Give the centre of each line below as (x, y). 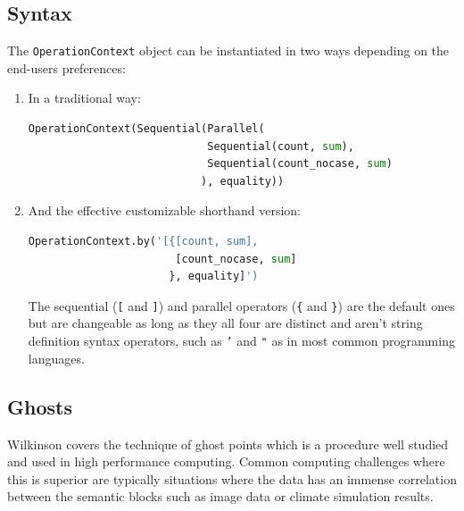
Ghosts (40, 406)
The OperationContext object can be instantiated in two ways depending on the (228, 50)
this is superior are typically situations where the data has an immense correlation (232, 478)
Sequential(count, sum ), (281, 146)
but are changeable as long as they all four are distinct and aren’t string (225, 323)
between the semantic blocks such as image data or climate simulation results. (220, 496)
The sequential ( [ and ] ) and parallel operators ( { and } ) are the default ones (241, 305)
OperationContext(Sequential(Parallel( (146, 129)
